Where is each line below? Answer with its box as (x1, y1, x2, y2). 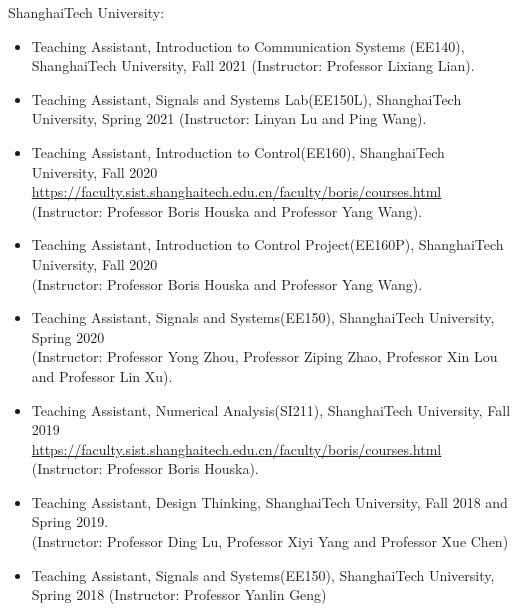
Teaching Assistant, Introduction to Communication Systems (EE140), (31, 35, 465, 56)
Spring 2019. (31, 511, 109, 532)
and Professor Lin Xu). (31, 365, 173, 386)
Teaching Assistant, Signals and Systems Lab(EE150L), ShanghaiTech (31, 88, 462, 109)
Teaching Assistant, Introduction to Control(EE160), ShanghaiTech (31, 141, 445, 162)
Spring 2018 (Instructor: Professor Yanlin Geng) (31, 584, 327, 605)
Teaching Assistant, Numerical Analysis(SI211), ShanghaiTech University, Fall (31, 399, 511, 420)
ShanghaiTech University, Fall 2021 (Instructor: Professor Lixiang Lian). (31, 55, 475, 76)
